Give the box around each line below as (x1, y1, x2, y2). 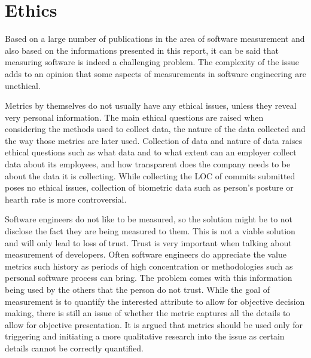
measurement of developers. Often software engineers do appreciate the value (5, 248, 287, 261)
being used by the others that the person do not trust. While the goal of (5, 283, 270, 295)
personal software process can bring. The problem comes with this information (5, 271, 292, 284)
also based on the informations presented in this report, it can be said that (5, 44, 279, 56)
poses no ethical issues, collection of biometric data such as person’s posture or (5, 181, 294, 194)
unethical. (5, 79, 41, 91)
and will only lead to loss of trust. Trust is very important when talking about (5, 236, 292, 249)
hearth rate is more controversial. (5, 192, 127, 205)
